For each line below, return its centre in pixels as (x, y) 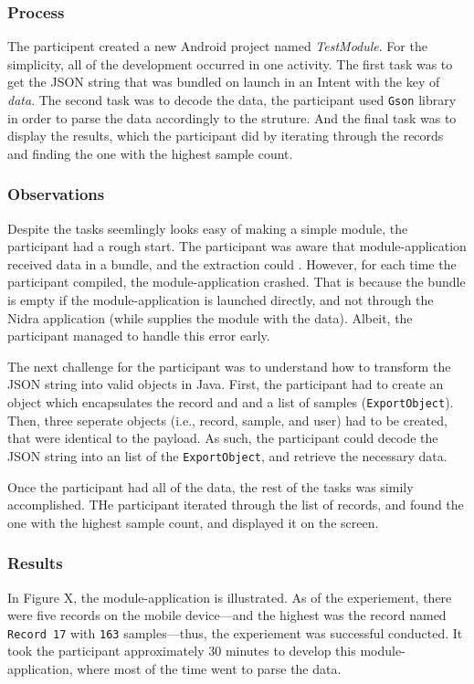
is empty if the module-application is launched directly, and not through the (221, 300)
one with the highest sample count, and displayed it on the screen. (193, 522)
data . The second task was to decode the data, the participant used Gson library (232, 100)
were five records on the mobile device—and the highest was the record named (227, 615)
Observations (56, 194)
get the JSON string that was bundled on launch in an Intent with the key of (224, 82)
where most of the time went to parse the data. (209, 668)
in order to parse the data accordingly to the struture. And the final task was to (232, 117)
